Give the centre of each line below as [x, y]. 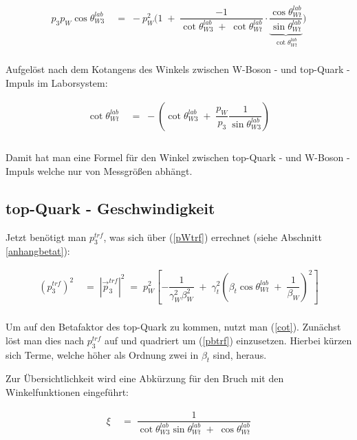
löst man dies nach [45, 340]
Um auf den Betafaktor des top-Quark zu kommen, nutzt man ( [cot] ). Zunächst [173, 327]
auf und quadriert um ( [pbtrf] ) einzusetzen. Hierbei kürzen [228, 340]
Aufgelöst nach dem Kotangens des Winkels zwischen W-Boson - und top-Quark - [178, 69]
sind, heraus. [240, 354]
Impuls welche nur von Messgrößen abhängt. [99, 170]
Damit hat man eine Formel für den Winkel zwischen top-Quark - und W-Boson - [178, 157]
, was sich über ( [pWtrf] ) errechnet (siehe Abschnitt [213, 237]
